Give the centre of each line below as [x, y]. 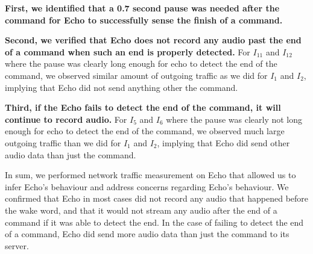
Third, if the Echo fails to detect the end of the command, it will [143, 107]
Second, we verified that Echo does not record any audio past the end [153, 40]
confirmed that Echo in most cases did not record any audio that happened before [157, 198]
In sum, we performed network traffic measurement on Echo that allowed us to [150, 175]
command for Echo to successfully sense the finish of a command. [144, 20]
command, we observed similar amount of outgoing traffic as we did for [136, 75]
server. [17, 245]
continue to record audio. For [66, 119]
